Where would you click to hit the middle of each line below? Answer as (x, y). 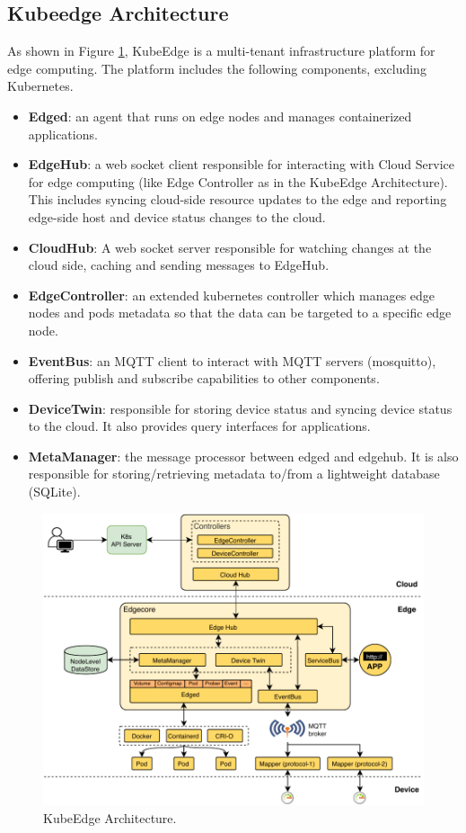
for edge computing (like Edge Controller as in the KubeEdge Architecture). (238, 181)
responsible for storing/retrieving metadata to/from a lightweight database (234, 474)
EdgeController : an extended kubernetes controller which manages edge (232, 295)
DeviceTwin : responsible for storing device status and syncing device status (240, 408)
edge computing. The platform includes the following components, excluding (217, 68)
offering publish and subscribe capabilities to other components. (204, 378)
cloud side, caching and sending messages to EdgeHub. (179, 265)
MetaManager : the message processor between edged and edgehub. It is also (243, 456)
